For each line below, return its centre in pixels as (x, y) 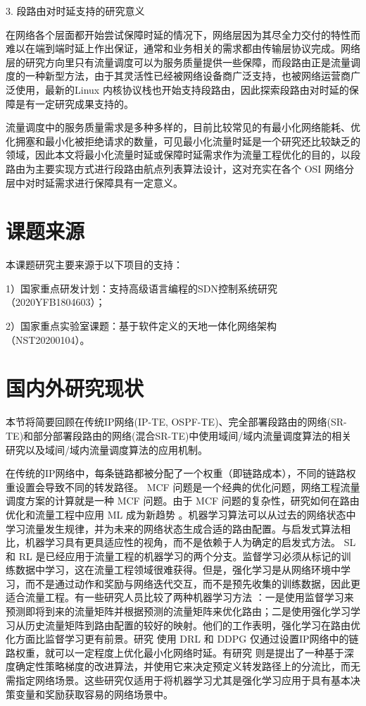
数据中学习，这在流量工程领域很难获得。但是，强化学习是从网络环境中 (178, 570)
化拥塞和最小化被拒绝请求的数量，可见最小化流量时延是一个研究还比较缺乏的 (183, 141)
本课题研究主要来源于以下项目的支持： (94, 265)
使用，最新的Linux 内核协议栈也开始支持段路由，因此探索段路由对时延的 (182, 89)
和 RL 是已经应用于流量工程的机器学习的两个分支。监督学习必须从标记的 (173, 556)
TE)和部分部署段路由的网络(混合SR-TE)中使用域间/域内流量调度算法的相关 (179, 435)
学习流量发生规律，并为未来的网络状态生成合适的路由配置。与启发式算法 (173, 528)
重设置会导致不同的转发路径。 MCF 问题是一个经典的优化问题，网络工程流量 (183, 487)
